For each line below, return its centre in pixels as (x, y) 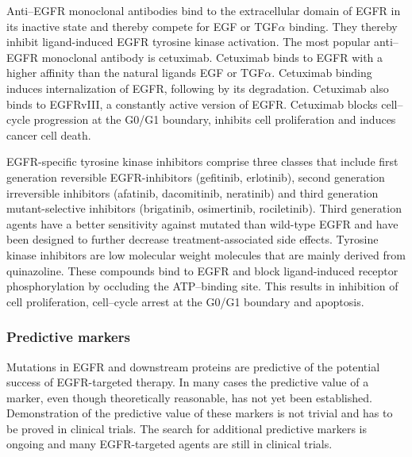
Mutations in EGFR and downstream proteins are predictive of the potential (193, 366)
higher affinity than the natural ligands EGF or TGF (136, 73)
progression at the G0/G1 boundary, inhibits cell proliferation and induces (215, 119)
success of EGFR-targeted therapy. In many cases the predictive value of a (188, 382)
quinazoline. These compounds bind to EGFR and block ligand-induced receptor (202, 270)
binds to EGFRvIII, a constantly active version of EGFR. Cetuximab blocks (192, 104)
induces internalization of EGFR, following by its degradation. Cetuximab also (198, 88)
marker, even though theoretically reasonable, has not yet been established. (189, 397)
